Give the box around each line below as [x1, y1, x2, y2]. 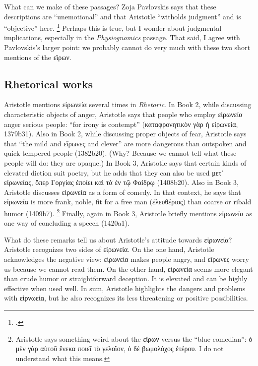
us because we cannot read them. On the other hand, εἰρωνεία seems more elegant [4, 263, 253, 274]
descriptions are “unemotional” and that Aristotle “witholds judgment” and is [4, 11, 241, 21]
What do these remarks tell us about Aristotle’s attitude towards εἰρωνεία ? [4, 234, 232, 244]
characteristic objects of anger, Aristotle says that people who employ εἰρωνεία [4, 109, 243, 120]
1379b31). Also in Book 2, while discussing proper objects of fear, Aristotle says [4, 128, 247, 139]
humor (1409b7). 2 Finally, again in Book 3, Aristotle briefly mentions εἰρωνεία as [4, 206, 252, 218]
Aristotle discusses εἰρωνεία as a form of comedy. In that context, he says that [4, 186, 241, 197]
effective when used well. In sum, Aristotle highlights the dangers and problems [4, 283, 246, 293]
